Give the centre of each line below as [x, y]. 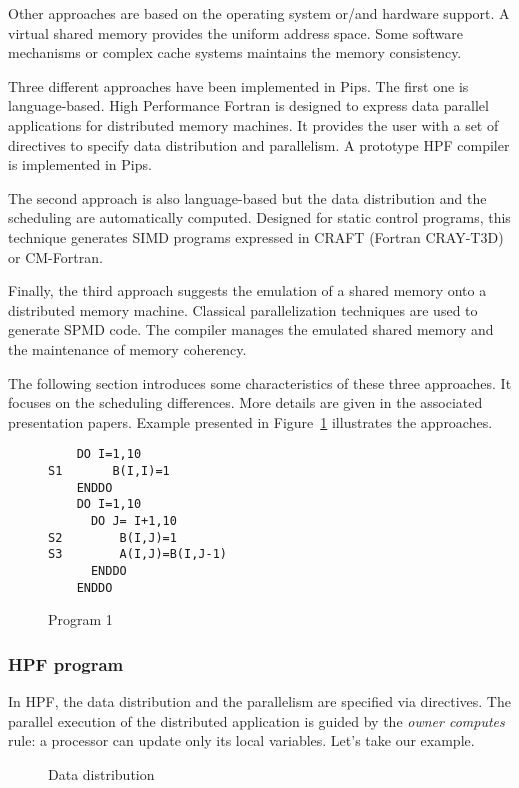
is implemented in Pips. [80, 164]
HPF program [66, 663]
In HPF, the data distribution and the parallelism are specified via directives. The [259, 701]
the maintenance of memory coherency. [127, 348]
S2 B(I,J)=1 [112, 537]
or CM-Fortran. [55, 256]
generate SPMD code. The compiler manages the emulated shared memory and [251, 329]
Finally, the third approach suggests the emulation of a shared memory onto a [247, 290]
